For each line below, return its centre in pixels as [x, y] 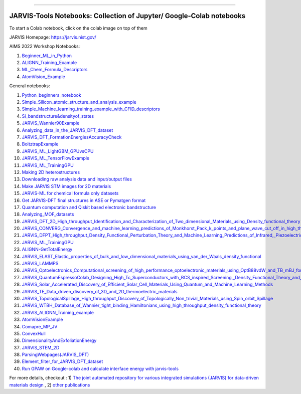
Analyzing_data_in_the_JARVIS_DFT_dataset [67, 130]
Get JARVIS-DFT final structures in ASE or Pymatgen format [84, 200]
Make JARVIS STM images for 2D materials [66, 186]
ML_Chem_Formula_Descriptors [55, 70]
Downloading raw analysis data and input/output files [77, 179]
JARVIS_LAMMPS [40, 264]
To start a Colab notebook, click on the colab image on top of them [78, 28]
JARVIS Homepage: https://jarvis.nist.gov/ [53, 37]
